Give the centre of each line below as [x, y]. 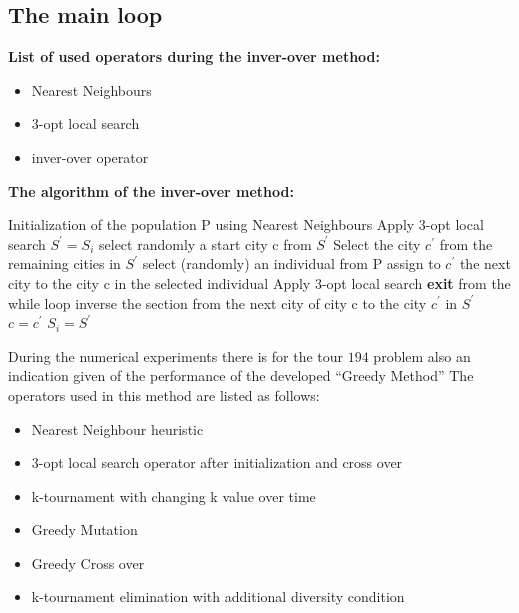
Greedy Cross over [88, 562]
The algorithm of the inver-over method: [151, 190]
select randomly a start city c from [205, 243]
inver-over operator [90, 156]
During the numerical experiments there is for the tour [176, 355]
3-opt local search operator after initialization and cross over [217, 462]
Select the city [377, 243]
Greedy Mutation [84, 529]
